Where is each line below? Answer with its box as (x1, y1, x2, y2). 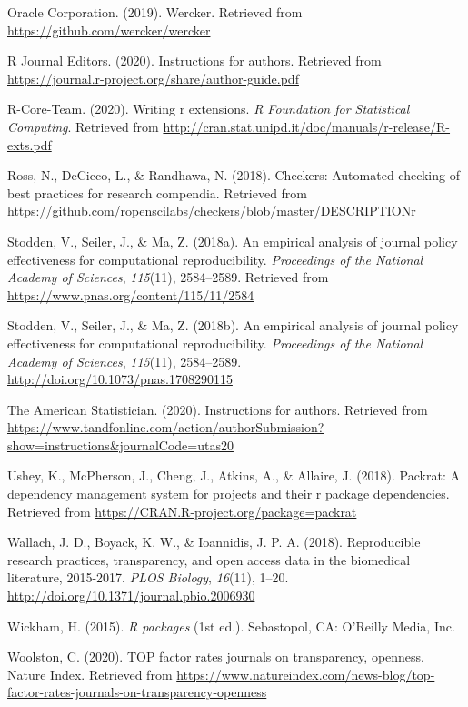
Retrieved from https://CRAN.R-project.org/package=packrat (7, 501, 357, 520)
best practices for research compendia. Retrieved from (7, 183, 308, 202)
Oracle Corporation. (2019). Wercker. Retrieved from (7, 3, 303, 21)
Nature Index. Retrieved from (7, 664, 173, 683)
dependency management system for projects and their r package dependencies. (7, 484, 450, 503)
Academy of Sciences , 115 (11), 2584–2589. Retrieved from (7, 268, 329, 287)
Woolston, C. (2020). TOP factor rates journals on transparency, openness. (7, 647, 425, 666)
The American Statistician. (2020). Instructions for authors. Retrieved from (7, 399, 428, 419)
